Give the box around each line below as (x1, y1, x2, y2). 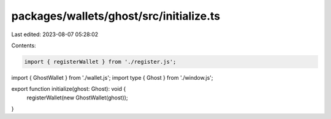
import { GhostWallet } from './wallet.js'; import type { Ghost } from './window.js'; (11, 74, 214, 81)
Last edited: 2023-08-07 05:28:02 (11, 31, 99, 38)
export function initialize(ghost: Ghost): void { (11, 85, 126, 93)
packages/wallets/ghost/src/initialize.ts (11, 9, 221, 23)
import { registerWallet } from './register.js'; (24, 58, 177, 65)
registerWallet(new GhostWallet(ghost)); (26, 94, 128, 101)
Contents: (11, 42, 36, 49)
